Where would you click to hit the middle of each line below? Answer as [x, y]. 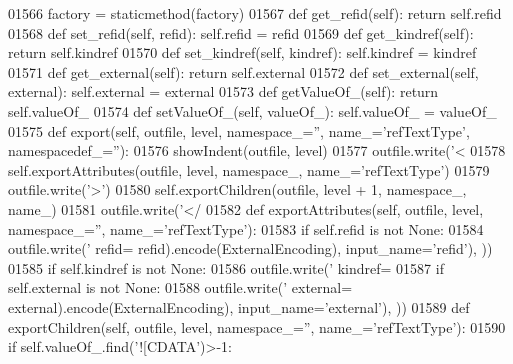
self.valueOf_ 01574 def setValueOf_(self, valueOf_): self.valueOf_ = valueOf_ [252, 110]
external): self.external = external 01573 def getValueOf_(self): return [223, 91]
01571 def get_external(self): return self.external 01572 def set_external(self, [243, 71]
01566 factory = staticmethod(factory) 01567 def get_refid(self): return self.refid [255, 13]
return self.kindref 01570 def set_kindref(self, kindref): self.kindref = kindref [242, 52]
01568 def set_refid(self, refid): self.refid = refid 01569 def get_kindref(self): [241, 32]
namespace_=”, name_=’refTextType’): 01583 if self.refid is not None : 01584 [246, 228]
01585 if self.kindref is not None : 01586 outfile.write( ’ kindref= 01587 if [226, 267]
